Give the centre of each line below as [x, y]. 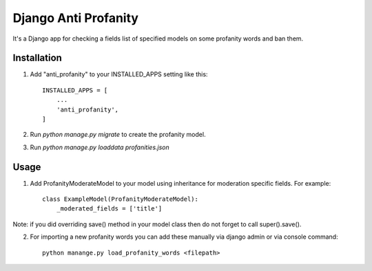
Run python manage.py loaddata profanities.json [100, 147]
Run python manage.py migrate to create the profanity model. [118, 135]
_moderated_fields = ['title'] [109, 209]
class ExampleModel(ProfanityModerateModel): [121, 199]
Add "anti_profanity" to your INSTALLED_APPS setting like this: [119, 74]
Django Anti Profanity [76, 18]
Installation [37, 58]
